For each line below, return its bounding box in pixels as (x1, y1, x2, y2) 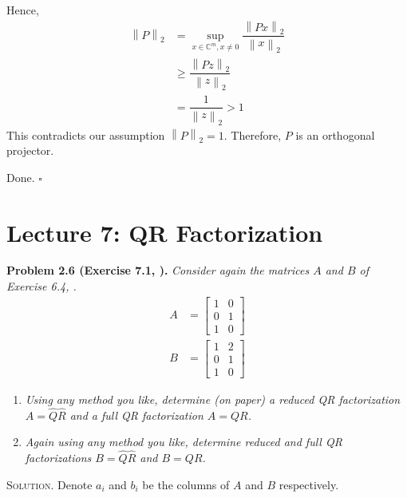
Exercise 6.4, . (6, 278, 77, 294)
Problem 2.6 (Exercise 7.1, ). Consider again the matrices (6, 262, 310, 279)
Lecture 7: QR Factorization (6, 215, 323, 248)
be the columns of (142, 476, 230, 492)
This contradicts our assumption (6, 126, 165, 143)
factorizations (25, 449, 92, 466)
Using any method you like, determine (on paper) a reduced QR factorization (25, 390, 401, 407)
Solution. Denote (6, 476, 93, 492)
